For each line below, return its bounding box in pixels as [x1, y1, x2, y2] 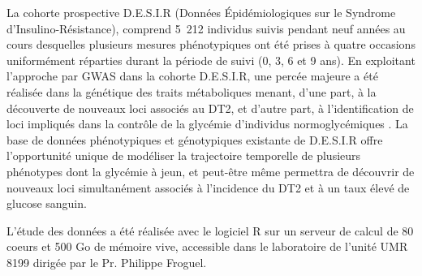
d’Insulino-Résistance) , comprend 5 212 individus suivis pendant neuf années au [6, 19, 406, 37]
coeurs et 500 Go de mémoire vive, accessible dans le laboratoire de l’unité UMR [6, 238, 408, 255]
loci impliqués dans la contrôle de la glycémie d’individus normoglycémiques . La [6, 115, 408, 132]
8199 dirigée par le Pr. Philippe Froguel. [6, 253, 207, 270]
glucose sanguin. [6, 195, 87, 212]
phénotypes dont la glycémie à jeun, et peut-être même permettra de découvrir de [6, 162, 415, 179]
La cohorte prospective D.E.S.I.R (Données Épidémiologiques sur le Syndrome [6, 4, 396, 20]
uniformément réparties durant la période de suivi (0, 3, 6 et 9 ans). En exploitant [6, 51, 416, 68]
